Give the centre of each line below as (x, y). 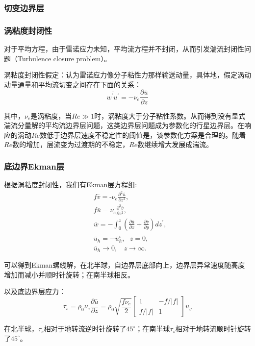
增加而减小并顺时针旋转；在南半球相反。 (69, 274)
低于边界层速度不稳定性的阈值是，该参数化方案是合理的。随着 (146, 135)
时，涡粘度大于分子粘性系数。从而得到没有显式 (170, 115)
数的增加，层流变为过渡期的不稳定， (71, 144)
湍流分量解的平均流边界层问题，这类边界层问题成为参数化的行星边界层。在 (124, 125)
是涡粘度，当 (51, 115)
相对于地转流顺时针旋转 (213, 329)
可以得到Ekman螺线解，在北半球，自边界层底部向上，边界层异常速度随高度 (125, 265)
